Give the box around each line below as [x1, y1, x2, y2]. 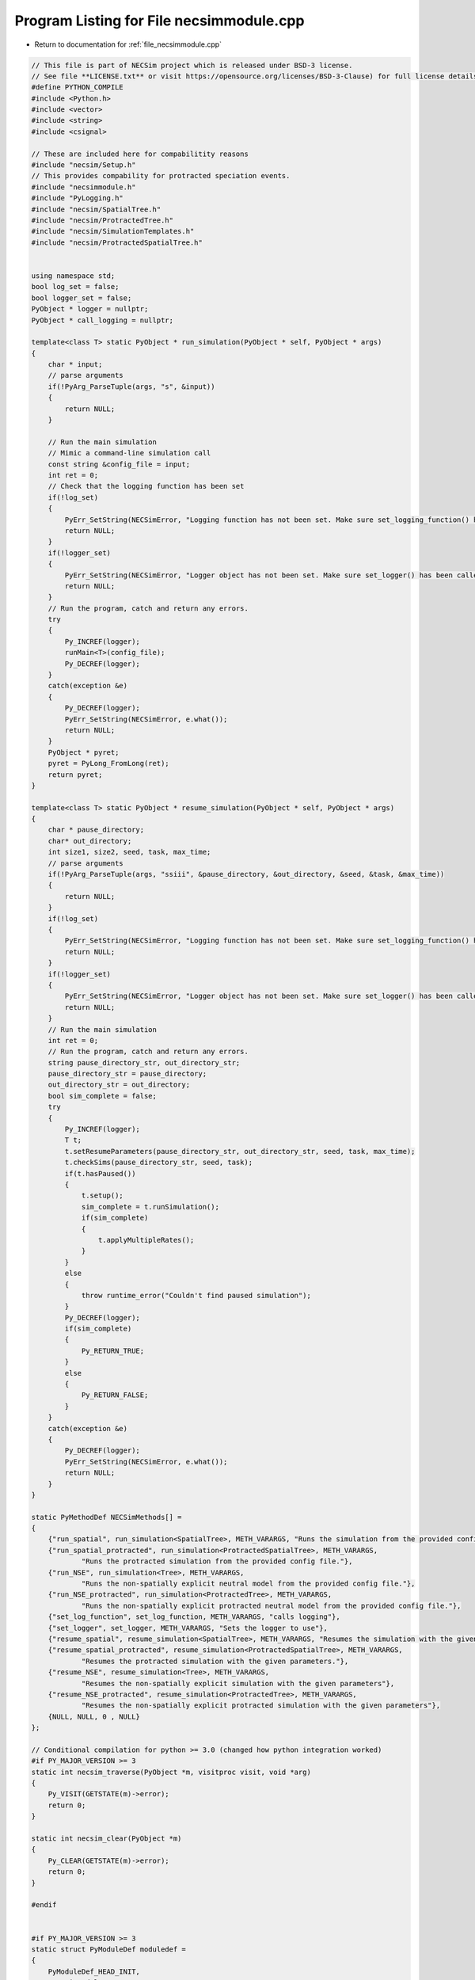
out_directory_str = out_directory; [47, 1080, 190, 1089]
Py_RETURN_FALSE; [81, 1391, 149, 1399]
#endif [31, 1901, 57, 1910]
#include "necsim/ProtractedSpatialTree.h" [31, 238, 203, 247]
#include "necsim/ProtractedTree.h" [31, 216, 174, 225]
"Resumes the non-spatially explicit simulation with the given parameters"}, [81, 1679, 395, 1688]
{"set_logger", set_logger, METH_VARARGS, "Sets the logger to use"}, [47, 1624, 329, 1632]
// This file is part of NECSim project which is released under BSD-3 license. [31, 60, 353, 70]
